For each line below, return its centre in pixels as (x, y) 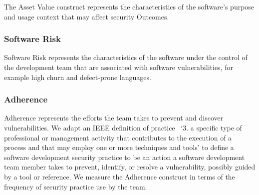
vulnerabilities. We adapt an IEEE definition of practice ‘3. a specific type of (123, 127)
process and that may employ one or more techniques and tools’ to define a (119, 147)
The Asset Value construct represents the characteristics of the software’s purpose (129, 6)
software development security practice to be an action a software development (125, 157)
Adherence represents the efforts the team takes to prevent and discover (114, 118)
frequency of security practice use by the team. (76, 186)
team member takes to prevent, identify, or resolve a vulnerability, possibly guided (130, 167)
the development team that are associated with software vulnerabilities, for (119, 67)
